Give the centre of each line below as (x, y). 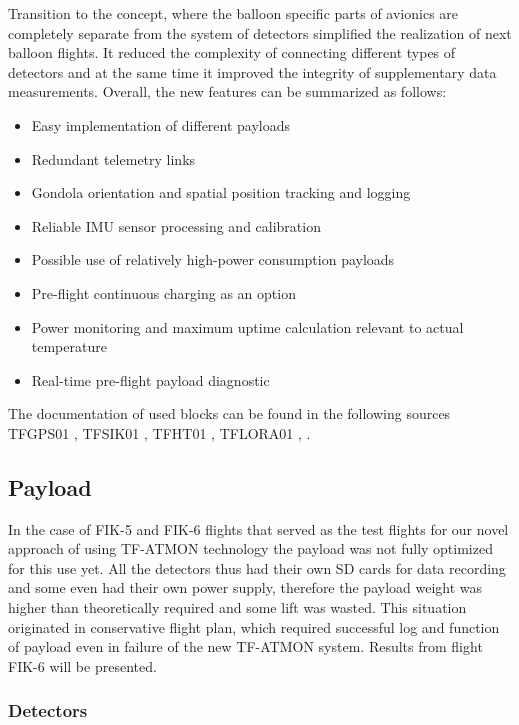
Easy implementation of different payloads (161, 124)
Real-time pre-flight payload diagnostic (150, 379)
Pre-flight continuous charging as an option (163, 292)
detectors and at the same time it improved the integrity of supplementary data (252, 71)
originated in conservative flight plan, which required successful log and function (254, 626)
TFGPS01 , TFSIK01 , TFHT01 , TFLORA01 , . (159, 432)
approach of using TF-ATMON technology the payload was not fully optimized (250, 548)
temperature (69, 346)
